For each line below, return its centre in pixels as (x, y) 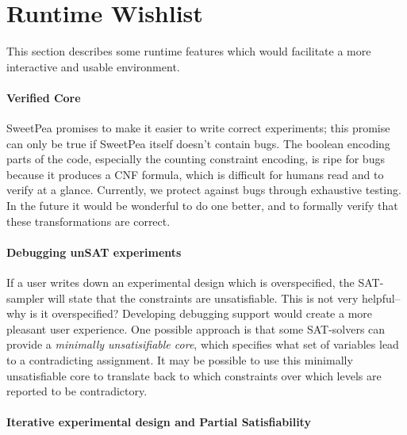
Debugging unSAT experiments (94, 252)
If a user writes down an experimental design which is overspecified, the (180, 282)
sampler (25, 298)
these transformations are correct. (88, 221)
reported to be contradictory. (77, 391)
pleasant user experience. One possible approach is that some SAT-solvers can (196, 328)
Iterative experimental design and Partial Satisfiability (159, 422)
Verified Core (44, 97)
